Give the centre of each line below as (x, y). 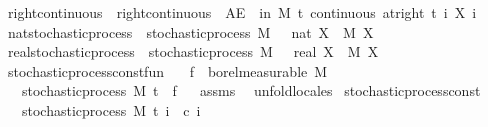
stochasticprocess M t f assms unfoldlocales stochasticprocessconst (251, 90)
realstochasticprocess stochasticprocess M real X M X (193, 51)
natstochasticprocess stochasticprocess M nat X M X (190, 31)
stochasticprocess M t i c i (111, 109)
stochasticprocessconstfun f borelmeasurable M (167, 70)
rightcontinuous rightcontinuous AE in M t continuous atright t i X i (242, 12)
